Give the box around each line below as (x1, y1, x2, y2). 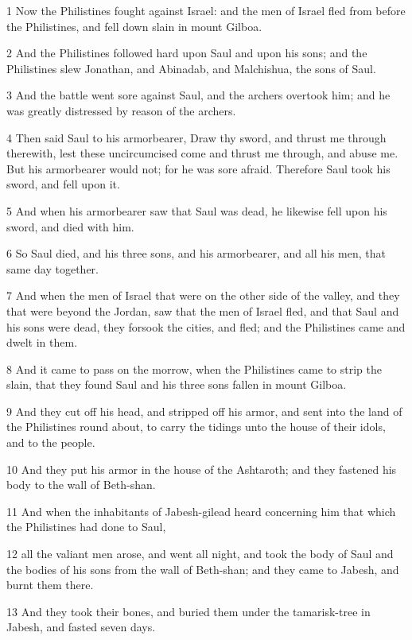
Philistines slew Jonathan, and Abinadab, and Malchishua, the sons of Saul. (6, 60, 376, 76)
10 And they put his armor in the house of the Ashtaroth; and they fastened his (6, 460, 397, 477)
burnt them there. (6, 576, 94, 593)
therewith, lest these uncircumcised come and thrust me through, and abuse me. (6, 145, 398, 161)
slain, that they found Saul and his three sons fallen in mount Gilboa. (6, 376, 347, 393)
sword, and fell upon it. (6, 176, 120, 192)
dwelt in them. (6, 334, 78, 351)
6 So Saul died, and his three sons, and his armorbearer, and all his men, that (6, 245, 387, 262)
